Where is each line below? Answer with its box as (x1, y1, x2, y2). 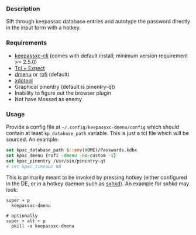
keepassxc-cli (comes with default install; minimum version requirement (14, 52, 188, 59)
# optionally (6, 213, 38, 219)
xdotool (14, 77, 33, 84)
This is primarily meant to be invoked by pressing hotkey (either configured (6, 174, 187, 181)
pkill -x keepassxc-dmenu (11, 223, 75, 229)
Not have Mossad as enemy (14, 95, 82, 102)
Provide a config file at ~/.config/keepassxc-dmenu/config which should (6, 123, 180, 130)
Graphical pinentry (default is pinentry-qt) (14, 83, 115, 90)
